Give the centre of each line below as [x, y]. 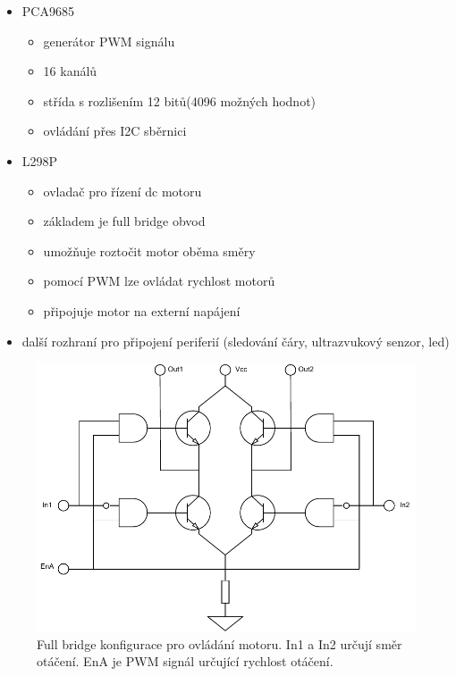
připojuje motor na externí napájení [142, 310]
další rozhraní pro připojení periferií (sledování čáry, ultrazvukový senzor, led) [236, 341]
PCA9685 [48, 11]
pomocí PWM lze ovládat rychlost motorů [159, 281]
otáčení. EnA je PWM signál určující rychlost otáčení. [185, 661]
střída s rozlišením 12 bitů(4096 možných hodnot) [180, 100]
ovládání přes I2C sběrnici [115, 131]
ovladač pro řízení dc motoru [122, 191]
